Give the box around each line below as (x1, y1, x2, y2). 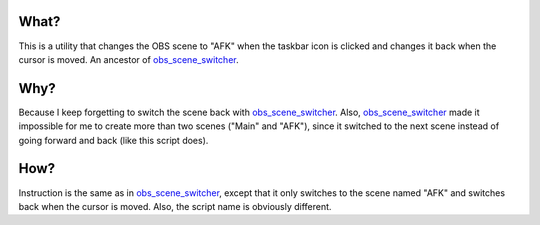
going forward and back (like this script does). (18, 134, 209, 146)
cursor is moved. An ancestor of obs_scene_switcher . (18, 53, 239, 65)
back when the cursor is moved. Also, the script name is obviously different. (18, 200, 332, 212)
